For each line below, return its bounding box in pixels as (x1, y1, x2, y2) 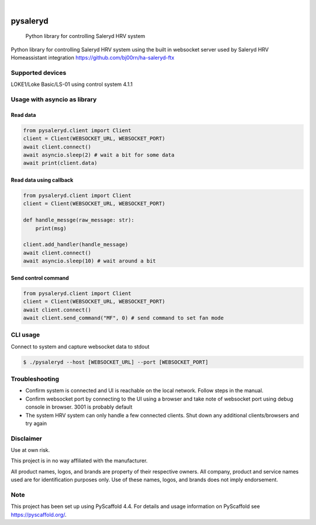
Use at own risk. (11, 447, 50, 454)
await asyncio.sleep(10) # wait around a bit (23, 258, 156, 264)
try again (25, 420, 47, 427)
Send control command (11, 274, 70, 281)
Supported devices (11, 68, 67, 77)
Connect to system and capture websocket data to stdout (11, 343, 150, 350)
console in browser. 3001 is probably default (25, 403, 133, 410)
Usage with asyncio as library (11, 95, 97, 103)
